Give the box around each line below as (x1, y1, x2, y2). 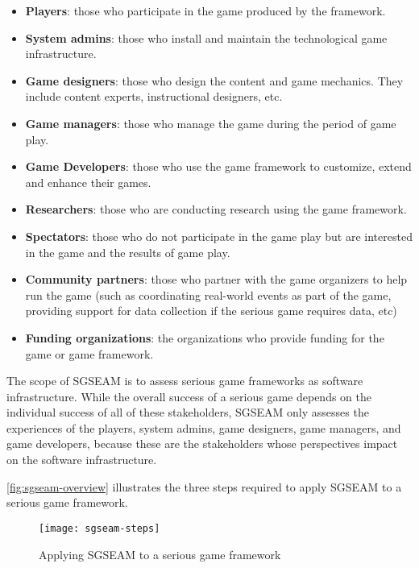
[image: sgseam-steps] (39, 522, 160, 534)
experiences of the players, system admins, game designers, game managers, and (6, 419, 401, 436)
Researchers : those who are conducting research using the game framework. (25, 201, 407, 218)
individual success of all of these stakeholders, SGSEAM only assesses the (6, 404, 369, 421)
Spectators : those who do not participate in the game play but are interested (25, 227, 413, 244)
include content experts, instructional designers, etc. (25, 88, 283, 105)
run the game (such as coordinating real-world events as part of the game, (25, 286, 392, 303)
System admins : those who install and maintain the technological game (25, 29, 388, 46)
